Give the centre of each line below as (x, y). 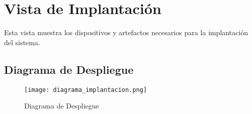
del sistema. (22, 42)
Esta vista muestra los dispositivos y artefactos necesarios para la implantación (126, 32)
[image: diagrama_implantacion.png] (86, 90)
